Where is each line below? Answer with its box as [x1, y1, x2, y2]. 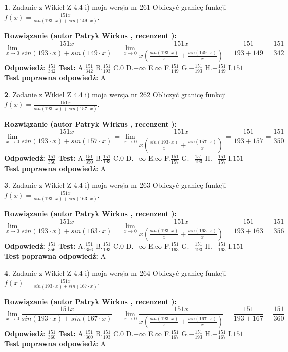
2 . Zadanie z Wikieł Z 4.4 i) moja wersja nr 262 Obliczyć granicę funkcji [4, 89, 226, 99]
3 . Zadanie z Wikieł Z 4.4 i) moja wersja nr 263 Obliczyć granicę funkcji [4, 180, 226, 190]
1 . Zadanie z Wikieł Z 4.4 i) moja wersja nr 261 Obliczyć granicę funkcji [4, 2, 226, 12]
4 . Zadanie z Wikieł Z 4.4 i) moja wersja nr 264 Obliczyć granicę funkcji [4, 267, 226, 278]
